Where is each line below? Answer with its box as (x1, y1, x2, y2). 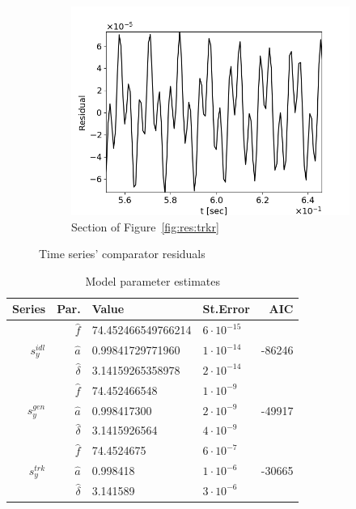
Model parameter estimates (85, 272, 221, 289)
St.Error (202, 300, 250, 317)
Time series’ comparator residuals (39, 245, 206, 262)
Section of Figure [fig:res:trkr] (71, 218, 219, 235)
